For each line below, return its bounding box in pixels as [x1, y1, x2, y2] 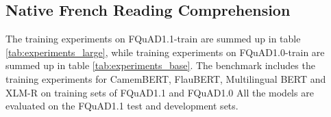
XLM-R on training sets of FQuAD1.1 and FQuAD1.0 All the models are [5, 85, 314, 99]
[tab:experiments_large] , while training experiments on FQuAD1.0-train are [5, 44, 325, 59]
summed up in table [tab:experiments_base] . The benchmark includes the [5, 58, 315, 73]
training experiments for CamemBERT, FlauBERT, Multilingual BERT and [5, 71, 326, 86]
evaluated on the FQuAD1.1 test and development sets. [5, 99, 238, 113]
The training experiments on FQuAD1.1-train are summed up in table [5, 31, 301, 46]
